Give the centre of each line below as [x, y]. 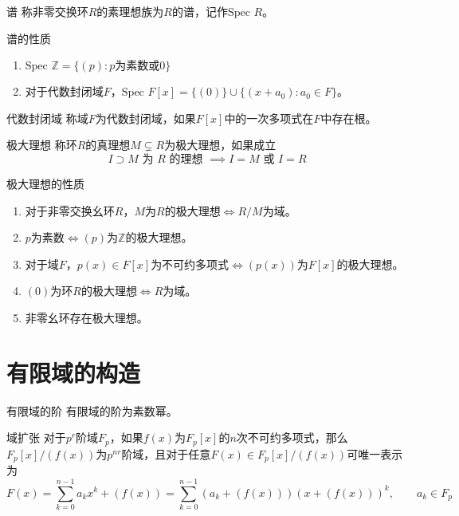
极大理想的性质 [45, 183]
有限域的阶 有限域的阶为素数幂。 [92, 410]
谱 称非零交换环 [47, 11]
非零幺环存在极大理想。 [86, 317]
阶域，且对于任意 [166, 453]
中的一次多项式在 [269, 118]
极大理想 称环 [42, 145]
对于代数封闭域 [64, 91]
